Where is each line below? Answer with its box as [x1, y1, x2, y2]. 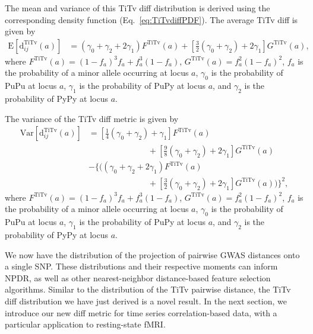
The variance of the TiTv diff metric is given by [5, 112, 179, 124]
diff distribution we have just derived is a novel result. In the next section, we [5, 294, 287, 307]
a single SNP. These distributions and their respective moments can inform [5, 260, 278, 272]
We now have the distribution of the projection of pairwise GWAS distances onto [5, 248, 300, 261]
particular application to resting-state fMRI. [5, 318, 166, 330]
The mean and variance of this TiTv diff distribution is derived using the [5, 2, 270, 14]
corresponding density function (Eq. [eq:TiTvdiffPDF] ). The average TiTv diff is [5, 13, 298, 25]
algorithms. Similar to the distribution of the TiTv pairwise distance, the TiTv [5, 283, 291, 296]
